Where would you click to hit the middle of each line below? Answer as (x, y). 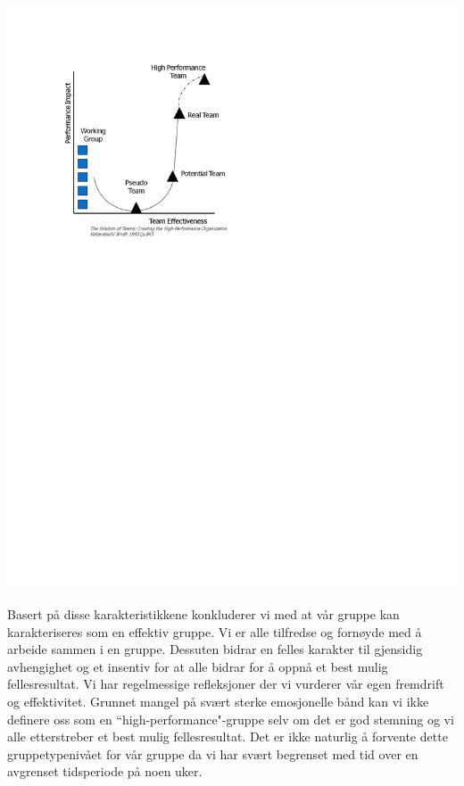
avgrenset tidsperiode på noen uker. (105, 771)
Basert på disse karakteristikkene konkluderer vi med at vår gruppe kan (203, 614)
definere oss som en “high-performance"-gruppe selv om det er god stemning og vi (231, 719)
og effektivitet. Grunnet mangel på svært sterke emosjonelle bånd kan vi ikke (218, 702)
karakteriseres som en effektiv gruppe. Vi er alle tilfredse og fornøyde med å (215, 631)
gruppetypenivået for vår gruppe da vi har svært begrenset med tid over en (213, 753)
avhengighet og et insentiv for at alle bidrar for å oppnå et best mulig (198, 666)
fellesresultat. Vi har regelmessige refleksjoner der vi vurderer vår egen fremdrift (226, 684)
